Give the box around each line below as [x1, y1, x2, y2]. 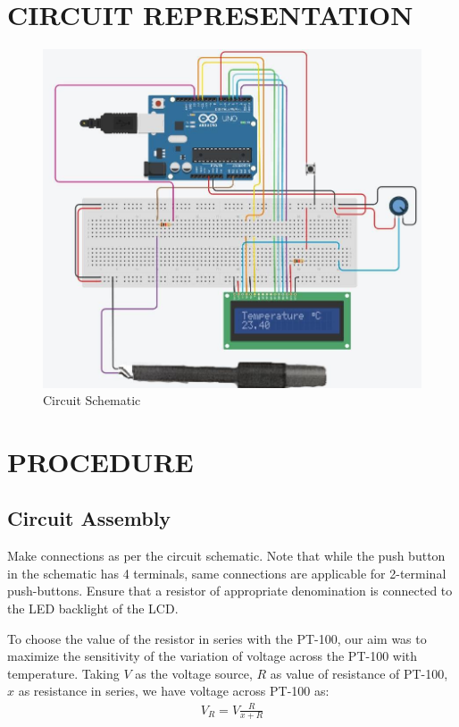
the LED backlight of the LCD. [7, 599, 179, 618]
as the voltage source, [135, 664, 253, 682]
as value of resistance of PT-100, [270, 664, 448, 682]
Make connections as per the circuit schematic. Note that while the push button [7, 546, 446, 565]
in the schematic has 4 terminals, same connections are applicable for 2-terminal [7, 563, 446, 582]
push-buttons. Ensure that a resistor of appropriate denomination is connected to [7, 581, 453, 600]
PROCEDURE [7, 443, 194, 479]
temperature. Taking [7, 664, 120, 682]
